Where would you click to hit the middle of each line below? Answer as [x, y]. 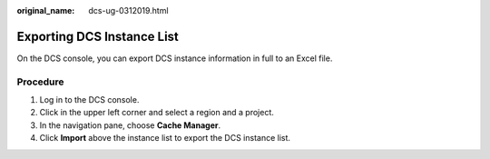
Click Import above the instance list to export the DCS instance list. [165, 138]
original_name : [46, 10]
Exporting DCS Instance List [98, 36]
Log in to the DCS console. [89, 100]
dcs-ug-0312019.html [128, 10]
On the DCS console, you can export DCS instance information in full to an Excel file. [175, 58]
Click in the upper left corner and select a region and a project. [157, 113]
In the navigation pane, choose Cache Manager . [130, 125]
